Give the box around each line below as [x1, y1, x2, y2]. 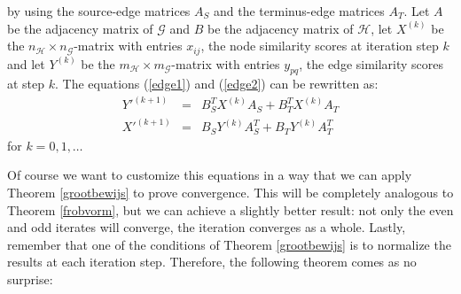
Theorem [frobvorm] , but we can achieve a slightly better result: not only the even [7, 200, 454, 219]
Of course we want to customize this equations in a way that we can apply [7, 166, 412, 184]
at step [7, 74, 45, 93]
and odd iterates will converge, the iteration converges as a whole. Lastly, [7, 218, 406, 236]
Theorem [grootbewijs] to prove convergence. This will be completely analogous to [7, 183, 454, 202]
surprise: [7, 270, 53, 289]
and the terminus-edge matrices [214, 2, 385, 19]
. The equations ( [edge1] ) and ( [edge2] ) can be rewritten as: [55, 74, 379, 93]
